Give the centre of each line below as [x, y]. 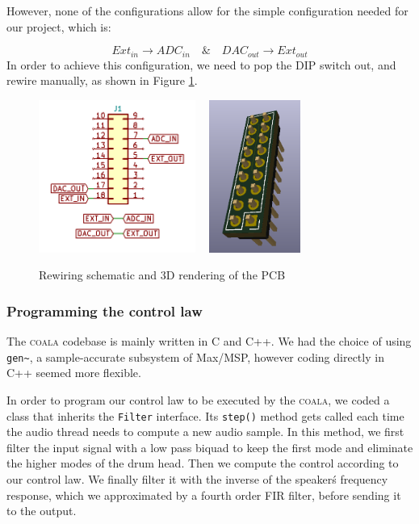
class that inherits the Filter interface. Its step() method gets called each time [205, 415]
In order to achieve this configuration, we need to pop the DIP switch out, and [201, 64]
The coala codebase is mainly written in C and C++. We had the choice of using [209, 341]
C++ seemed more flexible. [74, 373]
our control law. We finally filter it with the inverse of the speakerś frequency [197, 479]
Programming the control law [105, 310]
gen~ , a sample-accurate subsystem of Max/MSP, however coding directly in [195, 356]
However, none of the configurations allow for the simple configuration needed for [207, 10]
